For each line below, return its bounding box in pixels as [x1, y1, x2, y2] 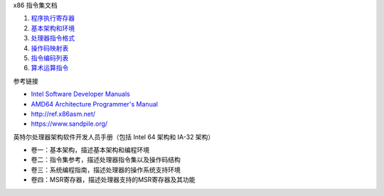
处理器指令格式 [31, 34, 75, 43]
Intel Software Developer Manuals [31, 89, 131, 99]
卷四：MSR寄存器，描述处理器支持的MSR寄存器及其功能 [31, 175, 196, 184]
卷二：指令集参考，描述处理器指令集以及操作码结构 [31, 156, 181, 164]
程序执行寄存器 [31, 14, 75, 23]
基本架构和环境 [31, 23, 75, 32]
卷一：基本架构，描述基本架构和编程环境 [31, 146, 149, 154]
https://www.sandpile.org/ [31, 119, 108, 128]
